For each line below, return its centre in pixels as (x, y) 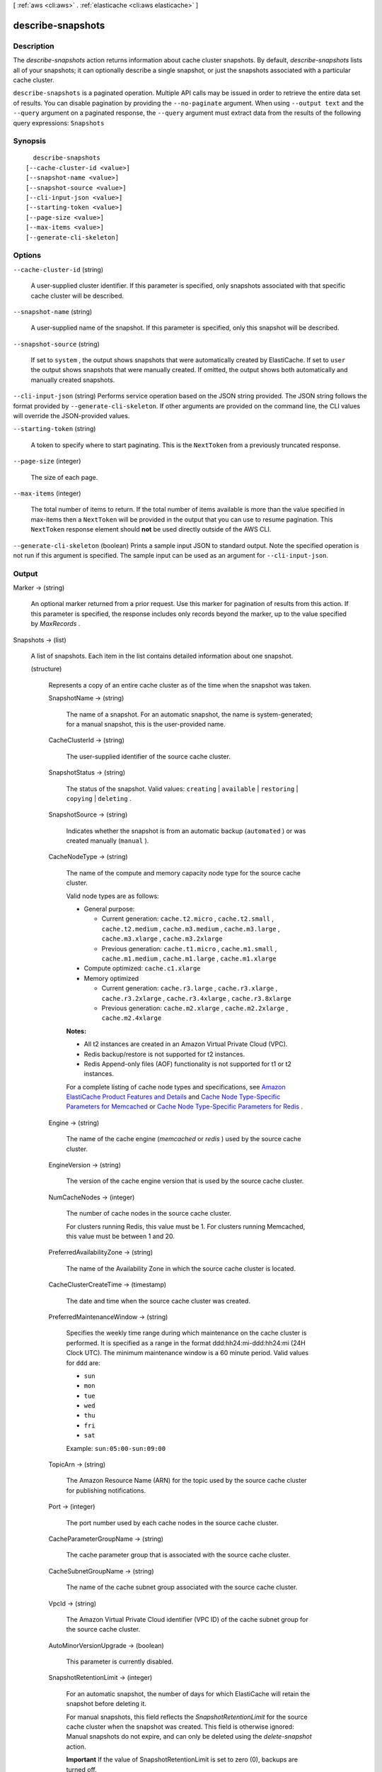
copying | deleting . (99, 798)
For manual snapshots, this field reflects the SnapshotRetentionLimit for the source (187, 1717)
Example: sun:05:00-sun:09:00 (116, 1448)
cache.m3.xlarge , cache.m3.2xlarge (162, 938)
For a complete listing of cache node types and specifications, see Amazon (176, 1087)
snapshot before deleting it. (106, 1704)
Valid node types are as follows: (112, 896)
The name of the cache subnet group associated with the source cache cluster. (182, 1587)
